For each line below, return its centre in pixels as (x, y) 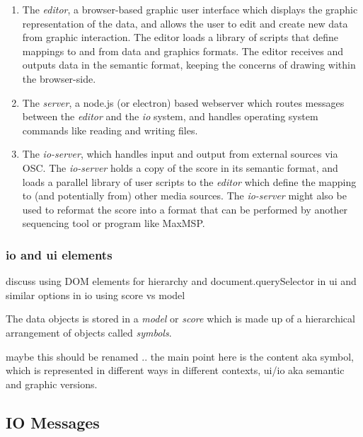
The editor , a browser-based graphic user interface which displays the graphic (190, 9)
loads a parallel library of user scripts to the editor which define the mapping (189, 181)
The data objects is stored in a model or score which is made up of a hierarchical (180, 319)
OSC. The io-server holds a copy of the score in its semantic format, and (180, 167)
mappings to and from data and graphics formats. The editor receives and (183, 51)
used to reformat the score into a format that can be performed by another (185, 209)
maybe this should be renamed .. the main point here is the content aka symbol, (180, 356)
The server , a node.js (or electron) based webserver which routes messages (183, 102)
